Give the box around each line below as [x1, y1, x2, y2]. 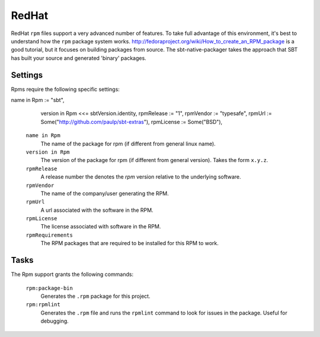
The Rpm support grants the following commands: [11, 271, 133, 278]
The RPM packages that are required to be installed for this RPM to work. [40, 240, 219, 247]
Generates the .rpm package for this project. [40, 293, 151, 300]
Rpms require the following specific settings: [11, 85, 120, 93]
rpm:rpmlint [25, 301, 60, 308]
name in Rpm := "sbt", [11, 97, 65, 104]
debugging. [40, 317, 69, 325]
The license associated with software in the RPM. [40, 223, 161, 230]
